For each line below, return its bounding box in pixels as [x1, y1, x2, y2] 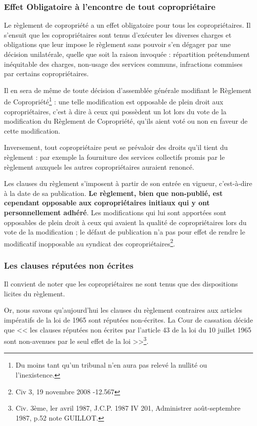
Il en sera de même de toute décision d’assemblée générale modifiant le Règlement [4, 85, 252, 95]
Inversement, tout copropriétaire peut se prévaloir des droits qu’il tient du [4, 142, 228, 152]
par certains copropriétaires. [4, 68, 89, 79]
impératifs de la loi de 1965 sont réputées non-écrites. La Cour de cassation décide [4, 315, 253, 325]
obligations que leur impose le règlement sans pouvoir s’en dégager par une [4, 39, 231, 49]
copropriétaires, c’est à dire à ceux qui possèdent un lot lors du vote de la [4, 106, 227, 116]
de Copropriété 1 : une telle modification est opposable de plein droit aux [4, 95, 223, 107]
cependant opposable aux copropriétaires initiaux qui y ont [4, 197, 210, 208]
